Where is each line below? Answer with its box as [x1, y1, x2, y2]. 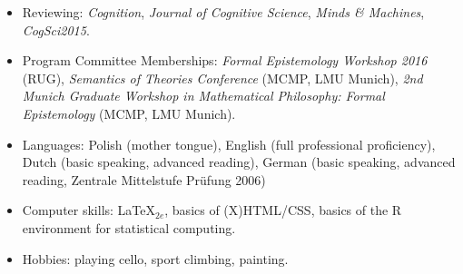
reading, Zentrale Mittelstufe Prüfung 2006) [22, 170, 266, 189]
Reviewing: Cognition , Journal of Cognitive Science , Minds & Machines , [22, 3, 425, 21]
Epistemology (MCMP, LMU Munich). [22, 103, 236, 122]
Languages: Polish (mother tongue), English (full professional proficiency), [22, 134, 436, 153]
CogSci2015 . [22, 20, 90, 39]
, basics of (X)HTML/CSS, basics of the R [164, 201, 402, 220]
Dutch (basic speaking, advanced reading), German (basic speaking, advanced [22, 152, 456, 171]
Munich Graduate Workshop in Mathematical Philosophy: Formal [22, 86, 385, 105]
